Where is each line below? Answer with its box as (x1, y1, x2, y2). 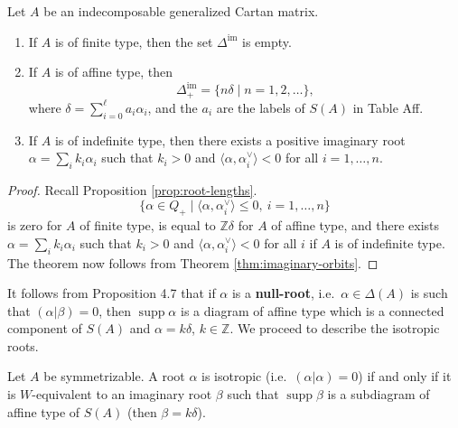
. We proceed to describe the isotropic (229, 319, 440, 338)
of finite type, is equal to (79, 216, 216, 235)
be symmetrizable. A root (43, 367, 185, 386)
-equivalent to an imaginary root (32, 385, 212, 404)
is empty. (242, 32, 292, 51)
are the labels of (216, 98, 305, 116)
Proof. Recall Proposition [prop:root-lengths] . (7, 180, 257, 199)
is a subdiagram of (327, 385, 430, 404)
